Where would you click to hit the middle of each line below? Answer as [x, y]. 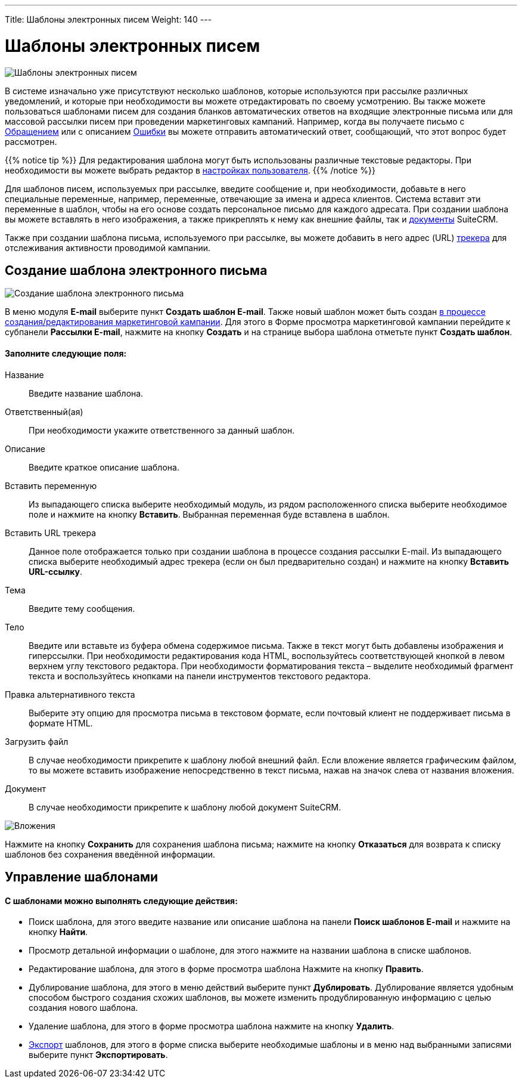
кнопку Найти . [58, 932]
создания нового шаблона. [83, 1008]
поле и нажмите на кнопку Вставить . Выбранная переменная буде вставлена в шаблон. [209, 514]
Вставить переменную [51, 485]
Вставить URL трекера [50, 533]
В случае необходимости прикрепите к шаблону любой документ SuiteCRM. [185, 807]
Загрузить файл [37, 741]
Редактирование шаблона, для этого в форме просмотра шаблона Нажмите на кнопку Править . [226, 969]
